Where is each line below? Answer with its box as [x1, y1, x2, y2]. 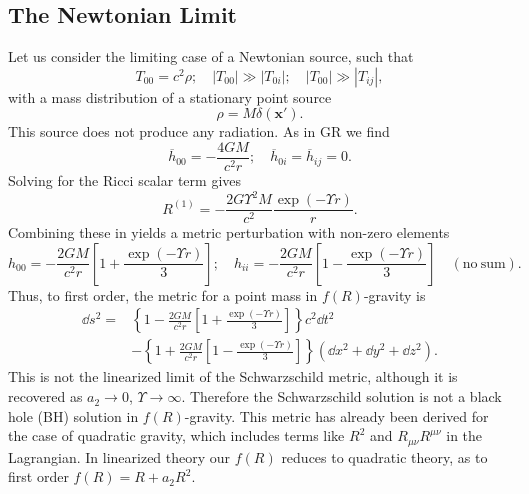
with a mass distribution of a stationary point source [8, 86, 332, 107]
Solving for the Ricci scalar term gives [8, 170, 242, 191]
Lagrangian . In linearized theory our [8, 446, 231, 467]
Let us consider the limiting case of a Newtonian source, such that [8, 46, 414, 67]
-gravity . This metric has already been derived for [184, 405, 489, 426]
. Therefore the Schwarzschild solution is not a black [181, 386, 502, 407]
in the [446, 425, 483, 446]
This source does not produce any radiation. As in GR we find [8, 121, 390, 142]
